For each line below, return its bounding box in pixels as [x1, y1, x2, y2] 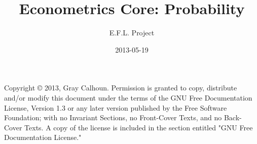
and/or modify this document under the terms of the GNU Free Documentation [4, 92, 252, 103]
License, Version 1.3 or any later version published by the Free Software [4, 102, 227, 113]
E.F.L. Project [109, 27, 155, 38]
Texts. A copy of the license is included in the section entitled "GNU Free [24, 122, 253, 132]
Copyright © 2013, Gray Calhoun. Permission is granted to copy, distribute [4, 82, 237, 93]
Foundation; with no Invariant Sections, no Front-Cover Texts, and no [4, 112, 222, 123]
